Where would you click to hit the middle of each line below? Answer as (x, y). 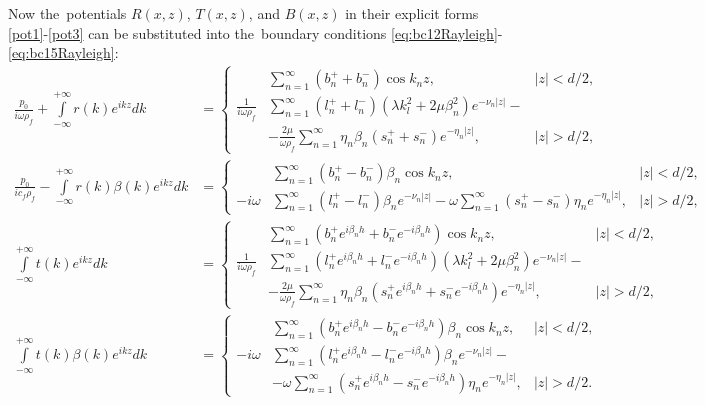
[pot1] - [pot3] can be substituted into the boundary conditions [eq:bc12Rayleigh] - (255, 32)
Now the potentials (67, 13)
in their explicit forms (412, 13)
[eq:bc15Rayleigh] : (63, 52)
